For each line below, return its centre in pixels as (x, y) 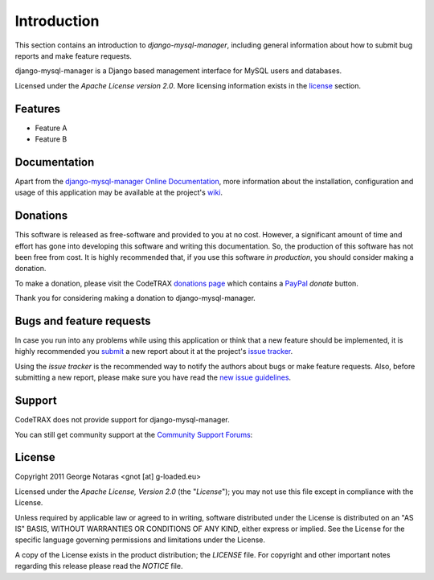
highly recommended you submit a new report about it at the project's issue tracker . (154, 352)
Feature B (51, 139)
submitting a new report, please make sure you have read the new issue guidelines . (153, 377)
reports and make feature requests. (74, 56)
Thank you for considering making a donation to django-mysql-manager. (135, 298)
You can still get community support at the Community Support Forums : (134, 434)
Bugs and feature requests (83, 321)
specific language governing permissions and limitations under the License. (140, 540)
